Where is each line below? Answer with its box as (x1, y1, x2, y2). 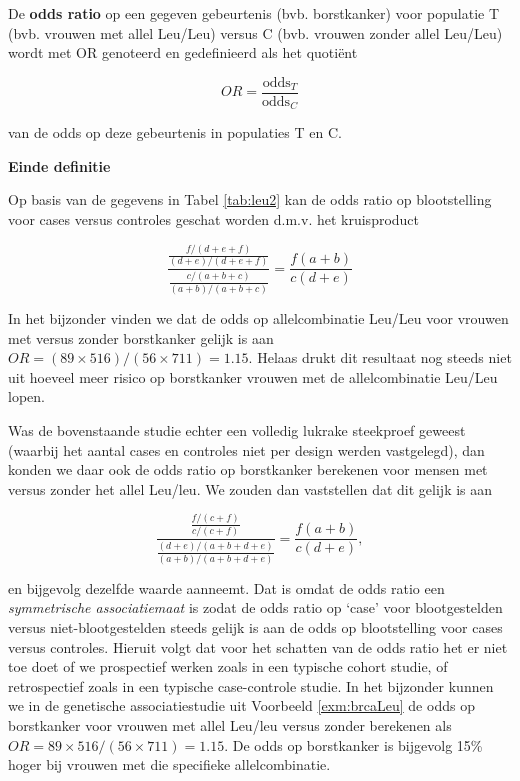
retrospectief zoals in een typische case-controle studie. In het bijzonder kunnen (8, 675, 494, 696)
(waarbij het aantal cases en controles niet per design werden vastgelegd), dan (8, 439, 485, 460)
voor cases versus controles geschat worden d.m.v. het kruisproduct (8, 209, 420, 230)
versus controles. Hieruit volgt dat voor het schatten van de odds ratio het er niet (8, 636, 508, 657)
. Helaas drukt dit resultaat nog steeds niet (248, 347, 512, 368)
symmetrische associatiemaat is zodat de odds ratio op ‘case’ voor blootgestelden (8, 597, 503, 618)
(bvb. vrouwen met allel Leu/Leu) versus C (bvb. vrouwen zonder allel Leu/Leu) (8, 22, 503, 43)
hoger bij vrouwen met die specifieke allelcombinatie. (8, 754, 331, 775)
